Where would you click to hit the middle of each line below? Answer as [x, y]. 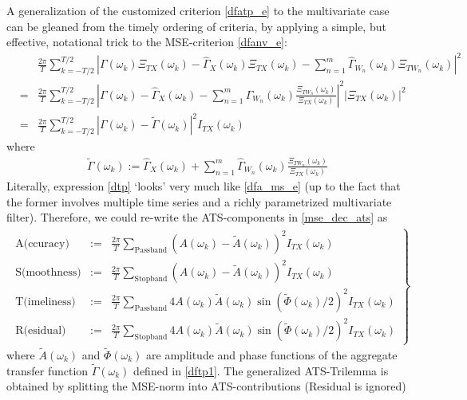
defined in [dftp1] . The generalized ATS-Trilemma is [261, 370]
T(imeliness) [46, 302]
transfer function [47, 370]
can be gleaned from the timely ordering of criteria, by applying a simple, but [196, 26]
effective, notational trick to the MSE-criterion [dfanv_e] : [147, 42]
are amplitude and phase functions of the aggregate [272, 354]
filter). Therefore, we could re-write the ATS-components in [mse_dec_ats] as [197, 217]
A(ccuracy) [42, 243]
